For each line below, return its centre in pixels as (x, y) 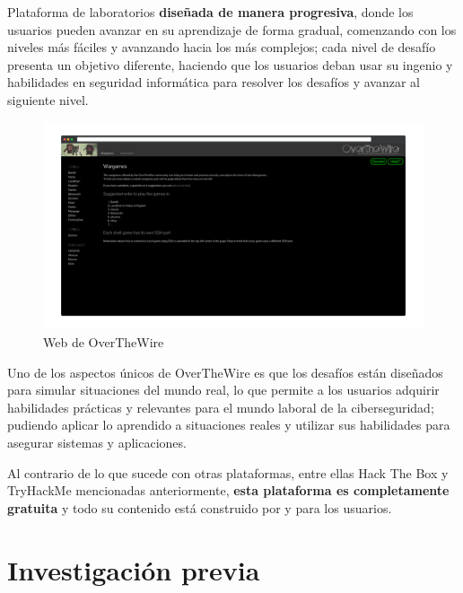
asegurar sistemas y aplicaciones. (97, 442)
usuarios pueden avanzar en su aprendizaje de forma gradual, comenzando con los (232, 29)
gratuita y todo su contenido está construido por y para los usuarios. (200, 507)
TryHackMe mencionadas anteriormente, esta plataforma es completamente (228, 490)
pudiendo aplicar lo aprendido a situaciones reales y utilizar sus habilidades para (229, 425)
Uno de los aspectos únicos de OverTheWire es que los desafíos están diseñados (225, 372)
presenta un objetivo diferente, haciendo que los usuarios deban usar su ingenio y (230, 64)
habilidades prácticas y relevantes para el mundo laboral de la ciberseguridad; (221, 407)
